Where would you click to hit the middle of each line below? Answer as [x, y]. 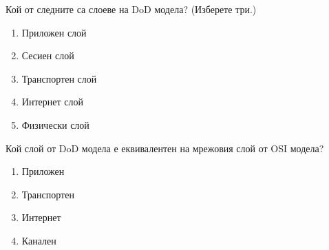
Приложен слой [54, 32]
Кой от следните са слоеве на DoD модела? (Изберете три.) [131, 9]
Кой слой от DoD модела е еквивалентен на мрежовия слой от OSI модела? [165, 148]
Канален [39, 240]
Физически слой [55, 124]
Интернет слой [52, 102]
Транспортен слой [59, 78]
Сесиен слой [48, 55]
